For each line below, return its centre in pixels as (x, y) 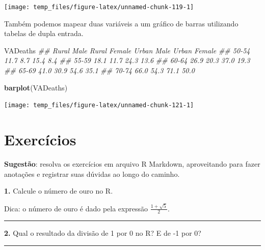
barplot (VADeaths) (36, 87)
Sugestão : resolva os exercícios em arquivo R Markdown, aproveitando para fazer (132, 164)
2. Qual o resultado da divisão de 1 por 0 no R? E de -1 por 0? (103, 233)
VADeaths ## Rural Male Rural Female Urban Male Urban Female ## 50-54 (127, 50)
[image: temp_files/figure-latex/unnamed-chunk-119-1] (99, 7)
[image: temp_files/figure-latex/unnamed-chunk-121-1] (99, 105)
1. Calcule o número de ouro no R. (59, 191)
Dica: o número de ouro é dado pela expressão (76, 208)
